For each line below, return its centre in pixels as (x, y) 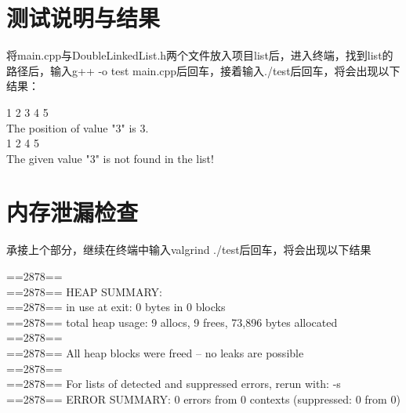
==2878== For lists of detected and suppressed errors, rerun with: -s (174, 384)
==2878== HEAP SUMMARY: (84, 291)
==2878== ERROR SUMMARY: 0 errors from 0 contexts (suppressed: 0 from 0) (203, 399)
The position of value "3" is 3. (78, 127)
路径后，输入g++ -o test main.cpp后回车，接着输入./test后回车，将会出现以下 (203, 70)
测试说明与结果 (83, 18)
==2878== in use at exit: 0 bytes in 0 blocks (116, 307)
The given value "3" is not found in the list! (110, 158)
